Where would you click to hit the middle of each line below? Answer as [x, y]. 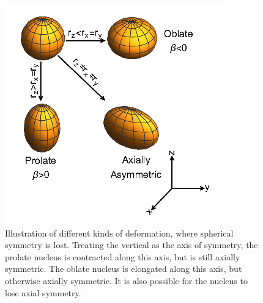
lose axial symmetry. [43, 292]
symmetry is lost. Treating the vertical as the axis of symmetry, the [131, 245]
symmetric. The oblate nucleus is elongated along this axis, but [124, 269]
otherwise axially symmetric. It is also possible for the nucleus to [126, 280]
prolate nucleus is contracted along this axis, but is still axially [123, 256]
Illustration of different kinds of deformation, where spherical [119, 233]
